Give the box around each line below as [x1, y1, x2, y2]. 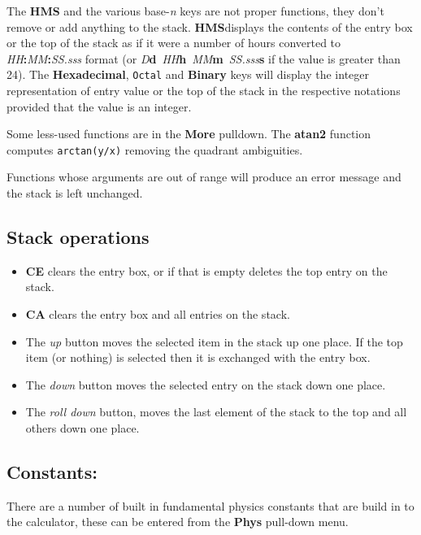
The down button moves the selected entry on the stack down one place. [25, 376, 386, 393]
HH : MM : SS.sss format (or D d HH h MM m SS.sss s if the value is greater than [7, 50, 401, 67]
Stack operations [7, 224, 150, 250]
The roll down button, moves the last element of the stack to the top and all [25, 403, 407, 420]
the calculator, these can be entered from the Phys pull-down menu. [7, 513, 349, 530]
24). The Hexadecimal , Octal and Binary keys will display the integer [7, 66, 370, 83]
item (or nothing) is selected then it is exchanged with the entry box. [25, 349, 371, 366]
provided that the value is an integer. [7, 98, 192, 115]
